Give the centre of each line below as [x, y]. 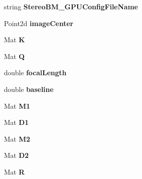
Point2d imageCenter [39, 23]
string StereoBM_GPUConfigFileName [71, 6]
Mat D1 [16, 122]
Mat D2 [16, 155]
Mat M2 [17, 138]
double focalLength [35, 73]
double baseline [29, 89]
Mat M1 [17, 105]
